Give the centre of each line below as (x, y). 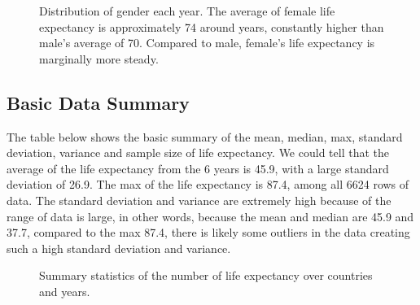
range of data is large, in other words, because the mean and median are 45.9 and (210, 216)
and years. (65, 291)
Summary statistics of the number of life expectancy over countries (206, 275)
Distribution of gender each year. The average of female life (187, 11)
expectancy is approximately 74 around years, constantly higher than (212, 26)
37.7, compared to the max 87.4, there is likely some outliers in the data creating (208, 232)
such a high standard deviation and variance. (119, 248)
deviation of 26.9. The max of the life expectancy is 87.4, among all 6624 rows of (208, 184)
